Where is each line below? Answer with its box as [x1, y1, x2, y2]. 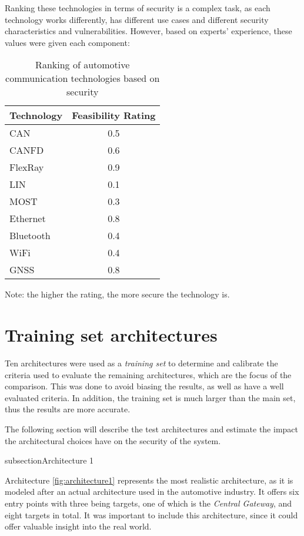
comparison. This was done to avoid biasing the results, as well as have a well [5, 380, 284, 392]
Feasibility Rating [72, 108, 156, 123]
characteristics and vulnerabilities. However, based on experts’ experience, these [5, 25, 292, 37]
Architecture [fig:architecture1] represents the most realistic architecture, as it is [5, 474, 293, 486]
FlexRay [9, 160, 44, 174]
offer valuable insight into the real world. [5, 520, 152, 532]
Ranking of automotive [35, 58, 130, 72]
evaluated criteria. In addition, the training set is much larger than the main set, [5, 391, 296, 403]
